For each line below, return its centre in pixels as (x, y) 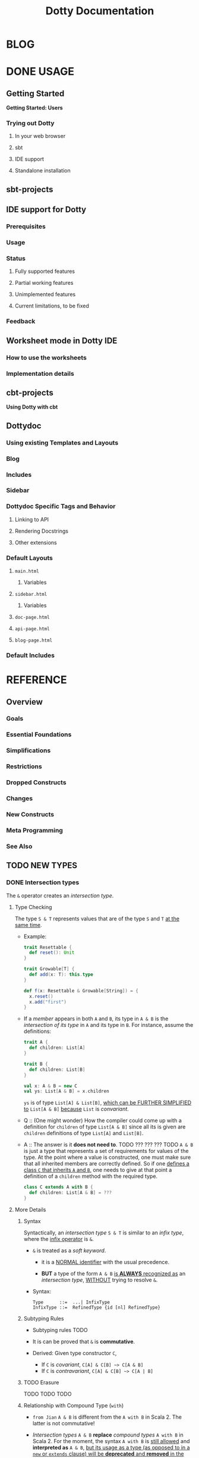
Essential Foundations (39, 734)
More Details (30, 1209)
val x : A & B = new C (50, 1086)
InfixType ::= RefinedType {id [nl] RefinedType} (97, 1307)
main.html (27, 571)
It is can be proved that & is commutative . (84, 1341)
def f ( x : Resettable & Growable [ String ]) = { (81, 991)
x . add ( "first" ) (48, 1002)
